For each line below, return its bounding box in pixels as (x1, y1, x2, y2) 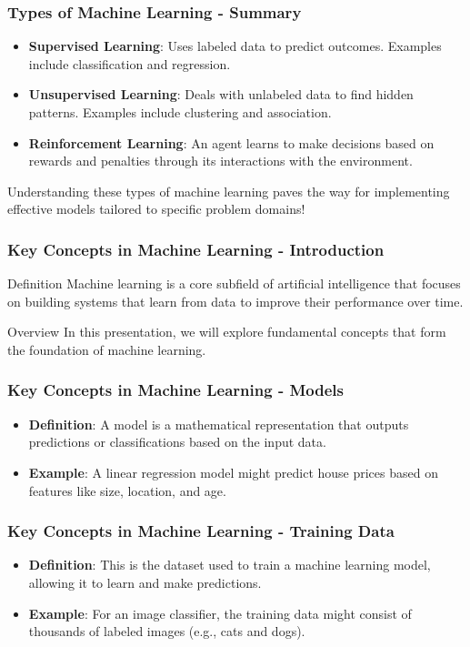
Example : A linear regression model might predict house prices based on (28, 462, 438, 481)
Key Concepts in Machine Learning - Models (7, 379, 344, 401)
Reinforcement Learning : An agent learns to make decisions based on (28, 133, 435, 152)
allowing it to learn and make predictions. (28, 572, 262, 591)
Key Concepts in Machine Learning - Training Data (7, 520, 395, 542)
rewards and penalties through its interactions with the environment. (28, 151, 413, 170)
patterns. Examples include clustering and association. (28, 103, 332, 121)
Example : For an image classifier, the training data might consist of (28, 603, 412, 622)
